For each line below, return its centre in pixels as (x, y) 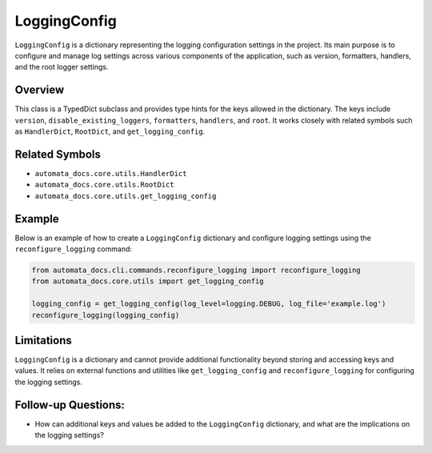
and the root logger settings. (62, 67)
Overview (40, 90)
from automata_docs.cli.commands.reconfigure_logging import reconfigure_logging (196, 270)
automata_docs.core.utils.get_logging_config (126, 196)
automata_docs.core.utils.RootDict (105, 185)
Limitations (43, 340)
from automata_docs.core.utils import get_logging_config (148, 281)
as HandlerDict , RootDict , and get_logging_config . (110, 131)
